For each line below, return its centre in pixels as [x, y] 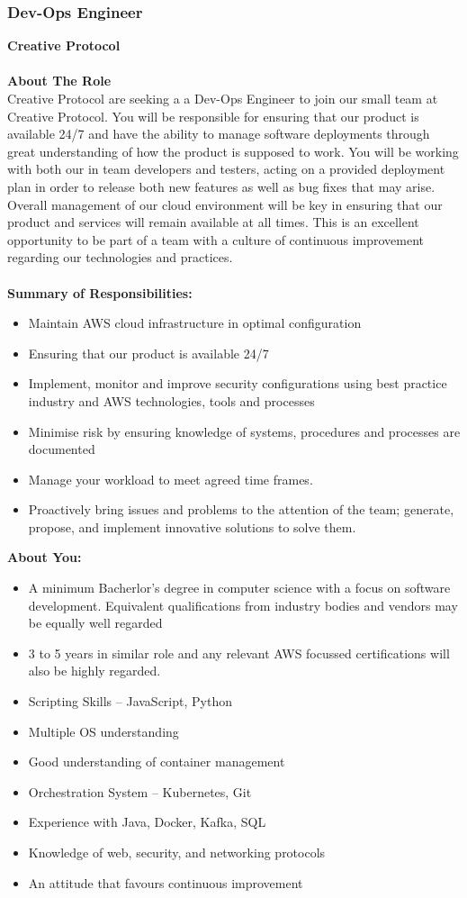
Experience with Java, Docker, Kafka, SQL [147, 822]
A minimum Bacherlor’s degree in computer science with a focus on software [239, 588]
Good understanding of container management [157, 762]
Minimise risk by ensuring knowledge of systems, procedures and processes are [244, 431]
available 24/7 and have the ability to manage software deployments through [219, 134]
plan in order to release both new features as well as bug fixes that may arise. [221, 186]
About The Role [59, 81]
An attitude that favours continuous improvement [166, 882]
